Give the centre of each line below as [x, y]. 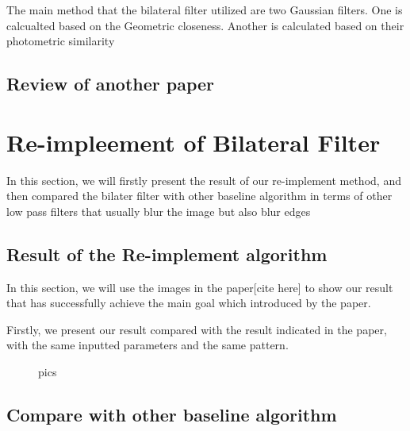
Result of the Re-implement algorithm [167, 254]
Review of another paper [111, 84]
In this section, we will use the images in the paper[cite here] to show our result [200, 287]
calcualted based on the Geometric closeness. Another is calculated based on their [205, 25]
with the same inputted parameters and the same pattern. [148, 345]
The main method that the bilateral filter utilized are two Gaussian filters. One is [205, 10]
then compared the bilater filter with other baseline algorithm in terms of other [199, 196]
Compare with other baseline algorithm [172, 415]
